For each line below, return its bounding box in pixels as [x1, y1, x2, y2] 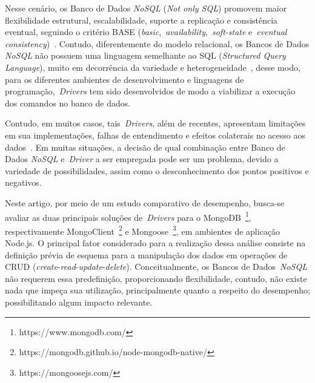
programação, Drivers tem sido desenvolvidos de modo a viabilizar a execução [5, 85, 296, 97]
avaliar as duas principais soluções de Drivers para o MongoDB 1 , [5, 209, 251, 223]
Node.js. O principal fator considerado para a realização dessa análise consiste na [5, 237, 306, 249]
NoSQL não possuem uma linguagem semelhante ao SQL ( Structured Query [5, 49, 286, 62]
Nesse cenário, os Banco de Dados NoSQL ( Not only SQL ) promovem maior [5, 2, 287, 14]
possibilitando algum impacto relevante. [5, 295, 153, 308]
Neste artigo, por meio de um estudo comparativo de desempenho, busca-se [5, 196, 285, 209]
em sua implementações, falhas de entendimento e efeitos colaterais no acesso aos [5, 128, 305, 141]
